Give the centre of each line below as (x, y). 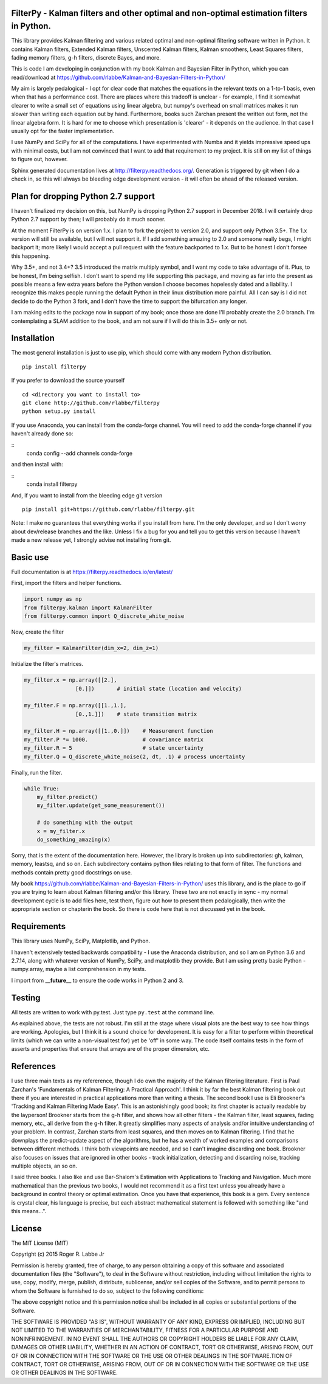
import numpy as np (53, 599)
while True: (42, 788)
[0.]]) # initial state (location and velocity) (159, 688)
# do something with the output (85, 823)
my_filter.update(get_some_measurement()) (101, 805)
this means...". (29, 1211)
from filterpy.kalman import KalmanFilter (88, 607)
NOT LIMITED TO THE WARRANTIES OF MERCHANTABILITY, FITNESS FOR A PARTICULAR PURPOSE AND (145, 1330)
